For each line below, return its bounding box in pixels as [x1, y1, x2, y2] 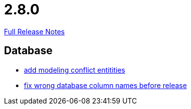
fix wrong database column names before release [24, 81, 187, 90]
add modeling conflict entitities [24, 65, 125, 74]
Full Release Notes [4, 27, 65, 36]
